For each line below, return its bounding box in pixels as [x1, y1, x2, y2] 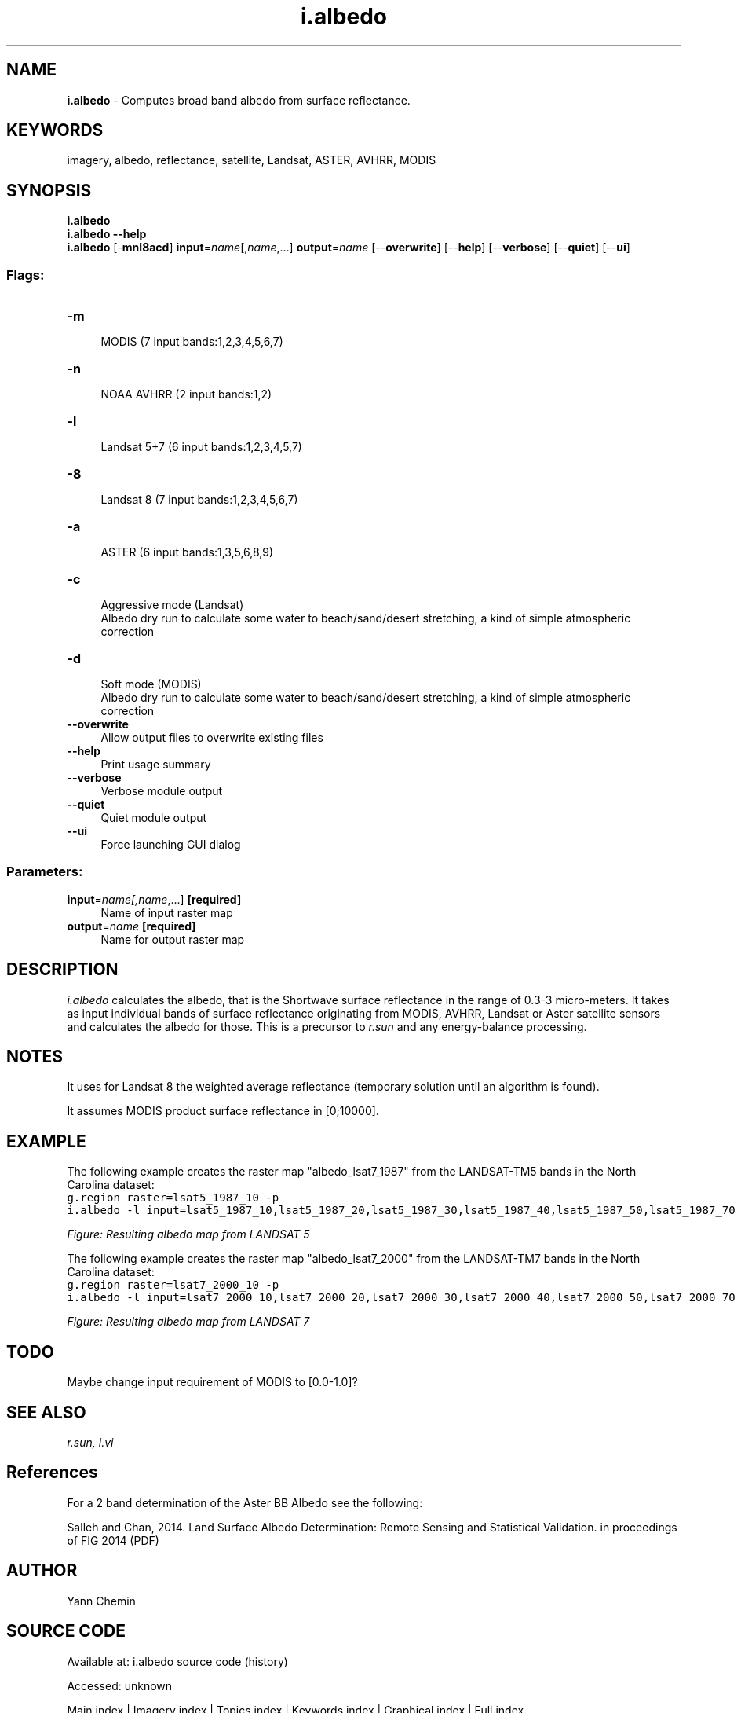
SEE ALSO [6, 1402, 86, 1422]
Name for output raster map [100, 932, 245, 946]
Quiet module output [100, 811, 207, 825]
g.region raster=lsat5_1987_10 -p [67, 1191, 279, 1205]
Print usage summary [100, 757, 211, 772]
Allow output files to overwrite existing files [100, 731, 323, 745]
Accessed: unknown [67, 1678, 173, 1693]
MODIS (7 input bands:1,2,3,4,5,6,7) [100, 335, 283, 349]
